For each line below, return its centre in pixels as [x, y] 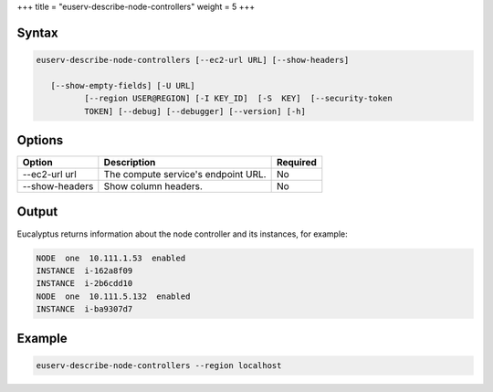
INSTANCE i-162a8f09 [84, 270]
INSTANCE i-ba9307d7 [84, 309]
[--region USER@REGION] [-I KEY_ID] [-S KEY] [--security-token [238, 99]
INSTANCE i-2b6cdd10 [84, 284]
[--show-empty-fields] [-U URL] [123, 85]
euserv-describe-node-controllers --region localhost [159, 365]
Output [37, 212]
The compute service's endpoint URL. [185, 175]
